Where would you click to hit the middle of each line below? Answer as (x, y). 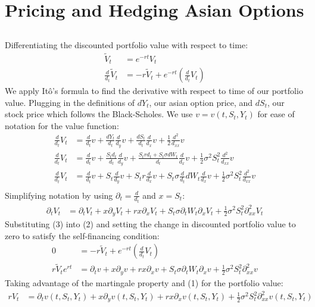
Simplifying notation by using (59, 195)
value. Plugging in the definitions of (70, 102)
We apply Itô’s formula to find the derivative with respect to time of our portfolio (154, 91)
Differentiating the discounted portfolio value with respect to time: (127, 44)
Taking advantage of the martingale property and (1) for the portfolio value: (144, 282)
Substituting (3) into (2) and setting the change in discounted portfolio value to (150, 223)
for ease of (276, 114)
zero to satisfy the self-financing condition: (82, 235)
